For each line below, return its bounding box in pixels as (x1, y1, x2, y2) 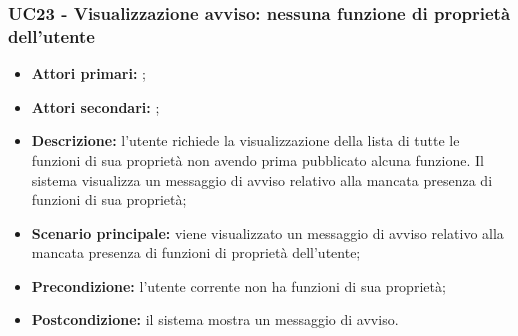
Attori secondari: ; (31, 96, 160, 117)
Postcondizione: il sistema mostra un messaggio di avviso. (31, 309, 399, 330)
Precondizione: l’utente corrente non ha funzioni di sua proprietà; (31, 275, 446, 296)
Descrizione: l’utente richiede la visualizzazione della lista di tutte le (31, 130, 460, 151)
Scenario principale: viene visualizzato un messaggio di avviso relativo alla (31, 222, 504, 243)
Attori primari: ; (31, 63, 146, 84)
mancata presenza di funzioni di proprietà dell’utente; (31, 242, 361, 263)
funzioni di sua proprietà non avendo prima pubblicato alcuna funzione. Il (31, 149, 484, 170)
